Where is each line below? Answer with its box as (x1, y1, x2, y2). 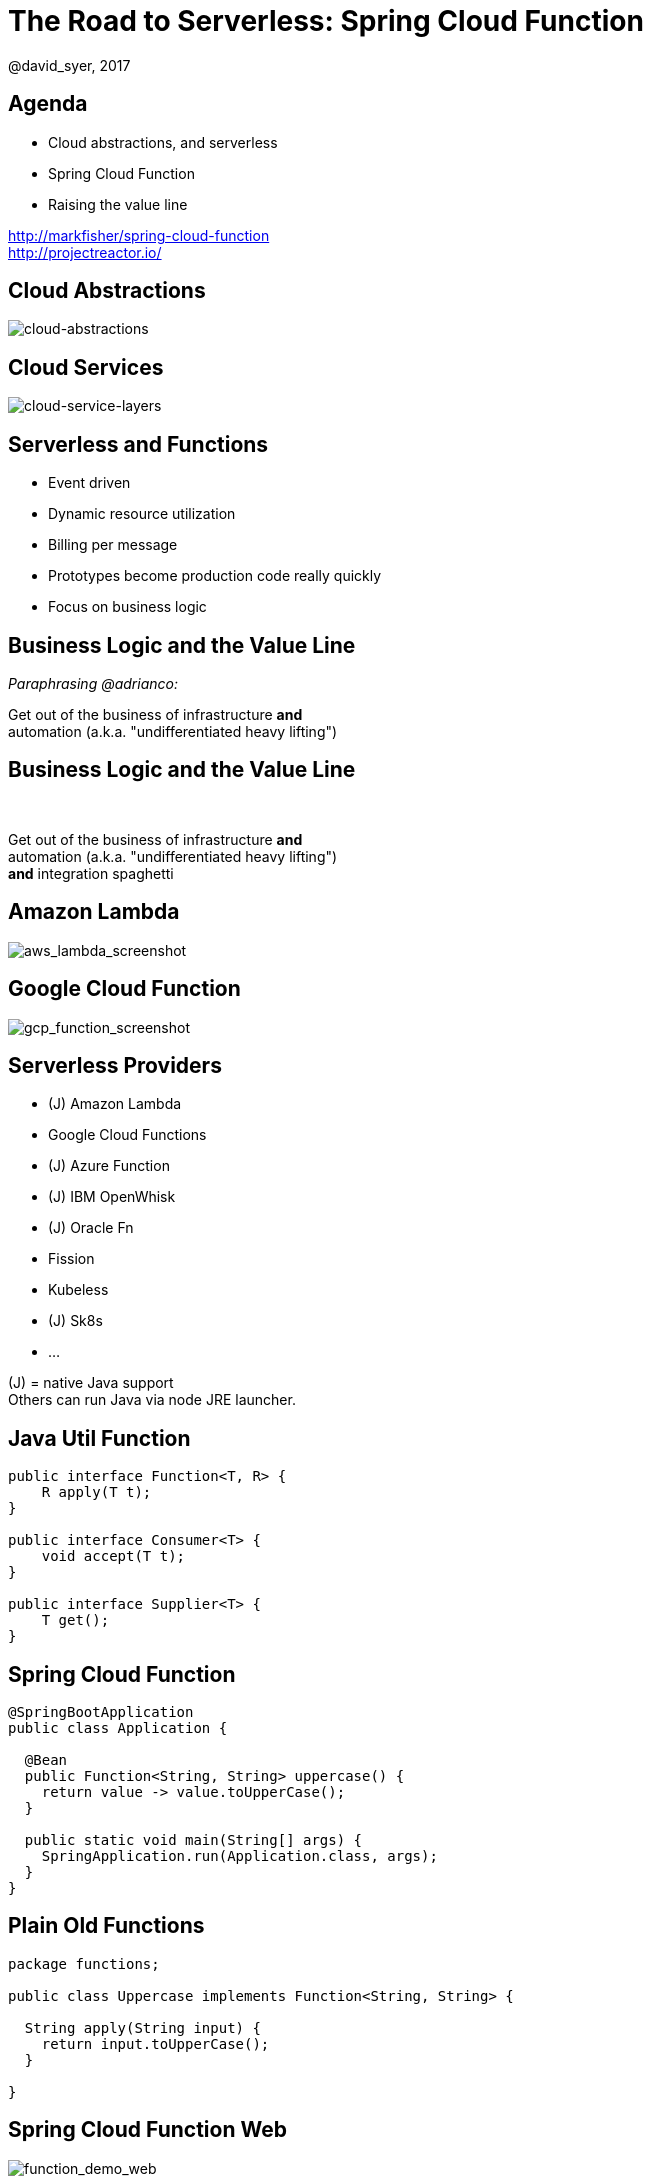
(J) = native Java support (8, 1374, 174, 1392)
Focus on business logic (48, 598, 207, 616)
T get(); (41, 1612, 110, 1629)
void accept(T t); (41, 1548, 186, 1565)
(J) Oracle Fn (48, 1219, 134, 1237)
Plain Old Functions (8, 1913, 205, 1939)
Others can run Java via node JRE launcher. (8, 1391, 296, 1409)
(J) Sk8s (48, 1312, 103, 1330)
